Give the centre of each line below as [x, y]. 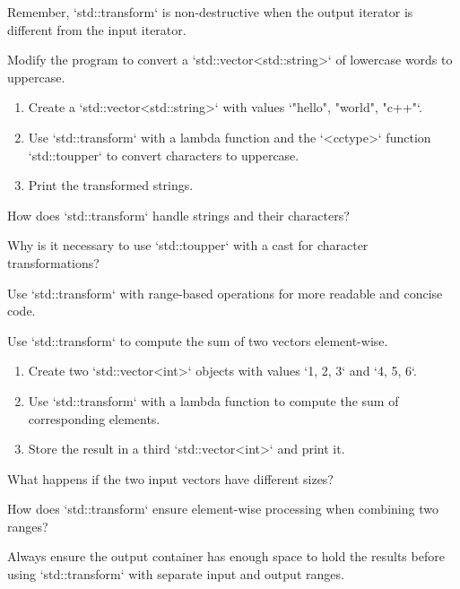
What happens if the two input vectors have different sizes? [170, 478]
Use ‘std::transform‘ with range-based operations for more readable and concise [225, 293]
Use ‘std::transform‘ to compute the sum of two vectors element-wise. [198, 340]
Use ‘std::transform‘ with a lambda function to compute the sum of [213, 400]
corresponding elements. [94, 418]
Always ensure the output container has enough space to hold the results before [226, 556]
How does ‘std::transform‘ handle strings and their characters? [178, 215]
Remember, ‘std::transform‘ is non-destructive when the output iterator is [210, 12]
